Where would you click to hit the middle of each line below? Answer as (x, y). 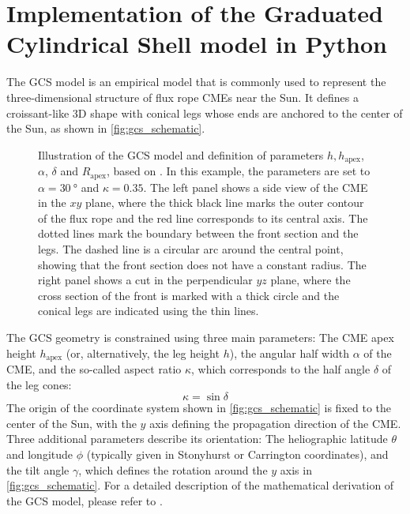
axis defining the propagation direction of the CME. (275, 423)
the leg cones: (39, 384)
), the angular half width (290, 353)
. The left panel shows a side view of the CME (256, 187)
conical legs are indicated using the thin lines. (149, 311)
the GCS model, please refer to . (85, 500)
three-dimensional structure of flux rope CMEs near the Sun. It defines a (183, 97)
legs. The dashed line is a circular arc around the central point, (191, 248)
